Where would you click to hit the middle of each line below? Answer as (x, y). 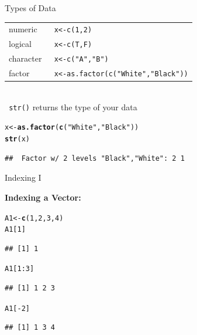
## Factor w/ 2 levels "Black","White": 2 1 (95, 158)
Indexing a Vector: (43, 197)
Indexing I (23, 177)
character (25, 58)
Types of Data (30, 8)
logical (20, 44)
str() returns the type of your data (73, 106)
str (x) (17, 139)
